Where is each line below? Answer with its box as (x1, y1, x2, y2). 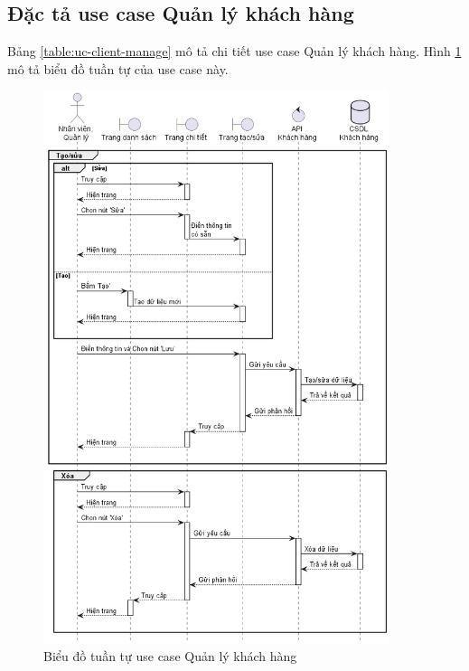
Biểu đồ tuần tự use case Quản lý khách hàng (43, 647, 297, 666)
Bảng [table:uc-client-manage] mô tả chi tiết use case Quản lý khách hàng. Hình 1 (7, 42, 462, 61)
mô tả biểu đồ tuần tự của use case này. (7, 59, 229, 78)
